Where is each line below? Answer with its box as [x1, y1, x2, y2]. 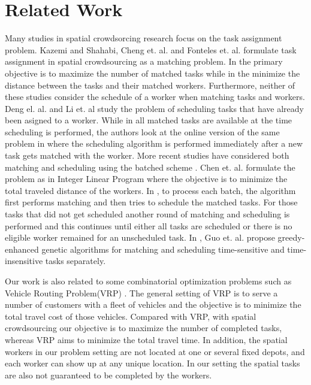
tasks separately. [45, 254, 106, 267]
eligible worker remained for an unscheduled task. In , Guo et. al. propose [5, 231, 275, 244]
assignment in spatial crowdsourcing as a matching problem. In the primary [5, 55, 283, 68]
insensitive [5, 254, 43, 267]
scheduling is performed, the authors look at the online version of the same [5, 125, 280, 138]
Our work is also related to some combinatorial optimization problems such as [5, 275, 292, 287]
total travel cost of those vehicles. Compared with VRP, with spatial [5, 310, 256, 322]
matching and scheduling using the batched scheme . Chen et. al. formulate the [5, 160, 295, 173]
